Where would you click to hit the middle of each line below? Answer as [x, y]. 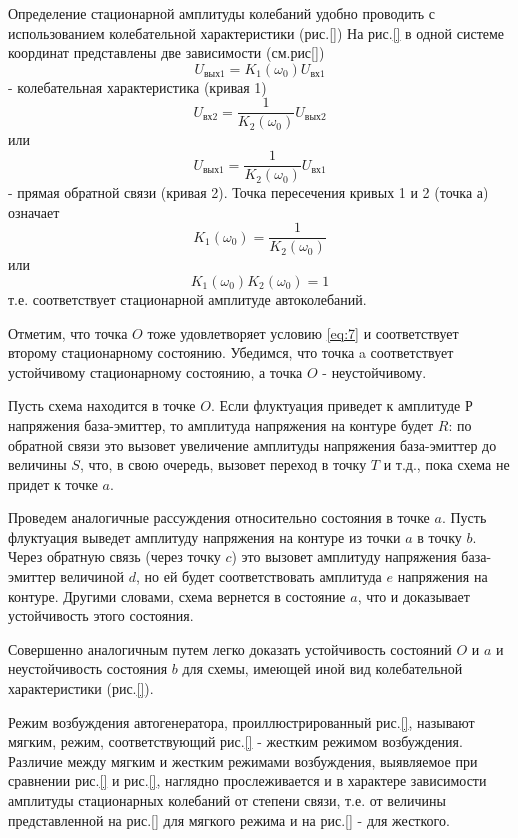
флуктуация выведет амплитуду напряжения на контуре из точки [204, 536]
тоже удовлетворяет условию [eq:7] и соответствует [303, 332]
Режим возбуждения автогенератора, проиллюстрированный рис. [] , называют [241, 721]
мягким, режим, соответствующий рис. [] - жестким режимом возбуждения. [235, 741]
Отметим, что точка [68, 332]
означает [34, 211]
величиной [92, 576]
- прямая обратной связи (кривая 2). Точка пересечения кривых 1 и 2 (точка [240, 192]
